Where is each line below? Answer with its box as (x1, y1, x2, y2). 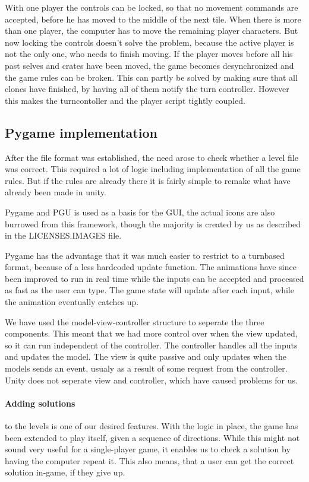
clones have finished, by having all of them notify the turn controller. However (5, 83, 289, 95)
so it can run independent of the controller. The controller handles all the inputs (5, 338, 298, 351)
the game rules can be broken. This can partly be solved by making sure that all (5, 71, 298, 83)
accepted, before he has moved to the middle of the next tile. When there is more (5, 12, 301, 25)
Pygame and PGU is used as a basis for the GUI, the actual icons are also (5, 205, 275, 218)
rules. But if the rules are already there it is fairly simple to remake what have (5, 174, 291, 186)
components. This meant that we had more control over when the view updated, (5, 327, 298, 340)
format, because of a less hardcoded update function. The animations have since (5, 261, 297, 273)
